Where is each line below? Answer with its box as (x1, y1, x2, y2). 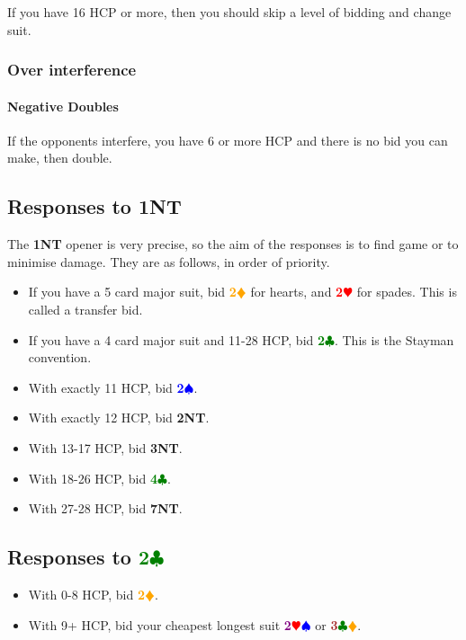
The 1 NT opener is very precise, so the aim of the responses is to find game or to (7, 235, 459, 253)
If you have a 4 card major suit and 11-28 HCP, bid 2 (28, 330, 326, 349)
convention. (28, 348, 92, 367)
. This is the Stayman (334, 330, 454, 349)
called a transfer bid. (28, 300, 143, 318)
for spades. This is (356, 282, 457, 301)
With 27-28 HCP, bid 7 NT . (28, 499, 183, 518)
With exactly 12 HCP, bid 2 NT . (28, 408, 210, 427)
